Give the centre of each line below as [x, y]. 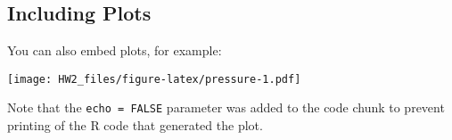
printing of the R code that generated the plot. [135, 125]
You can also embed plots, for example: [115, 50]
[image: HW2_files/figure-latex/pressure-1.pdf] [154, 79]
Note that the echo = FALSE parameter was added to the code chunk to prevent [226, 107]
